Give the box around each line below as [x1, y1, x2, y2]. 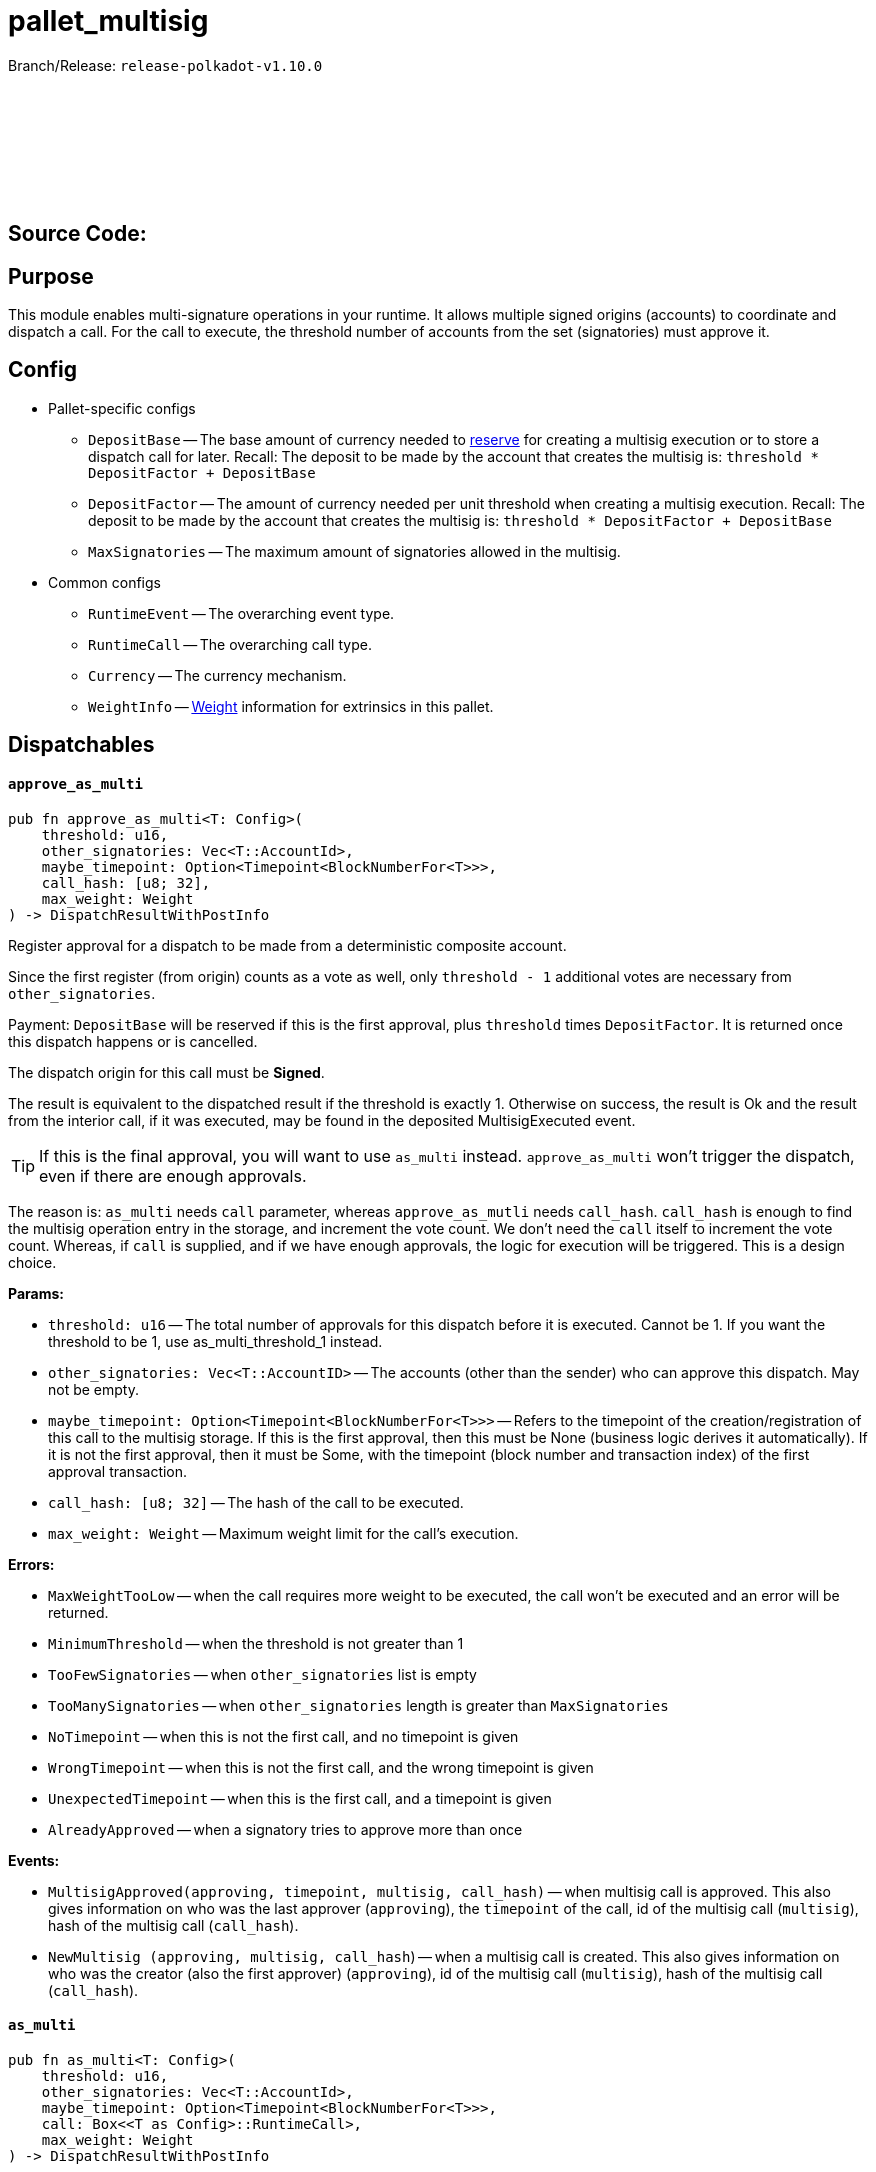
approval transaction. [48, 1462, 188, 1480]
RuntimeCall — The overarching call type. [88, 635, 372, 653]
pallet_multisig [8, 4, 209, 38]
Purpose [8, 263, 94, 289]
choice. [8, 1253, 57, 1271]
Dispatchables [8, 732, 155, 758]
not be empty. [48, 1380, 139, 1398]
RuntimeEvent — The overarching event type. [88, 604, 395, 622]
